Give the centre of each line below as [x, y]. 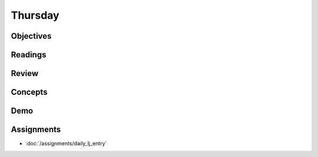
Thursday [35, 15]
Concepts [29, 92]
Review [25, 74]
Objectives [31, 36]
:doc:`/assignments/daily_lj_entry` [66, 144]
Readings [29, 55]
